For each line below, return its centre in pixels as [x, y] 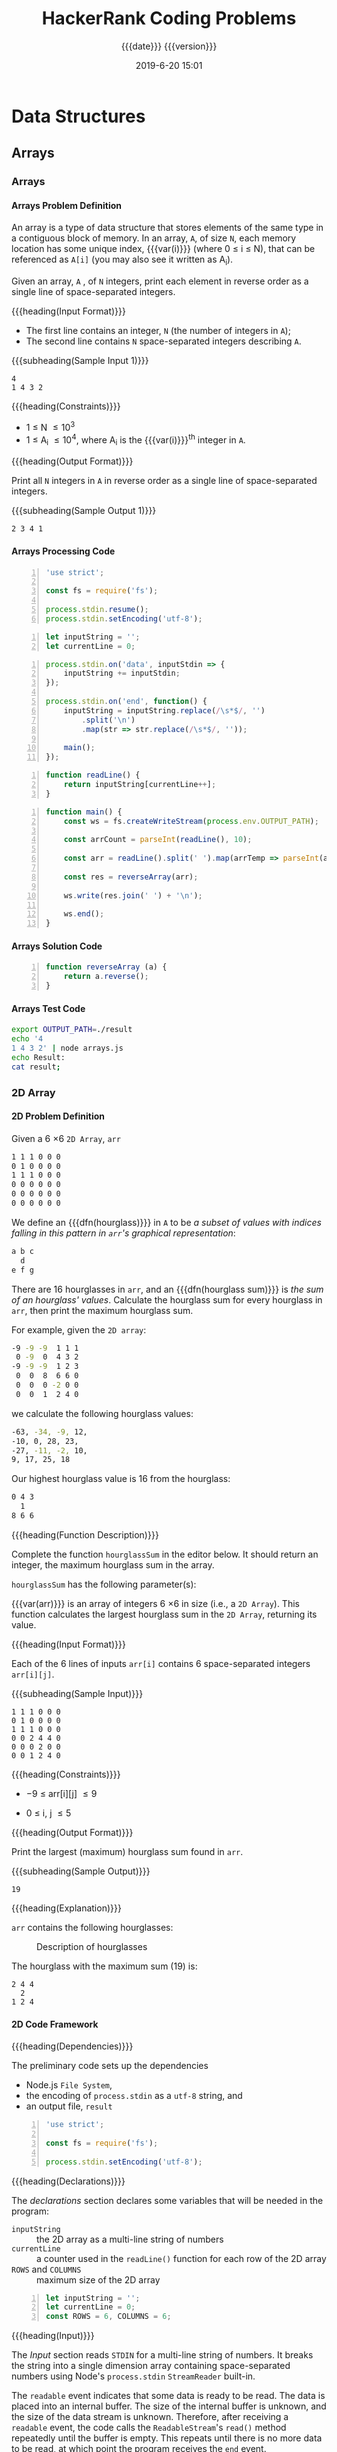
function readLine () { [93, 775]
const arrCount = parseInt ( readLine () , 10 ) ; [158, 840]
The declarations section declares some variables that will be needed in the [167, 2200]
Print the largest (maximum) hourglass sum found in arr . [127, 1851]
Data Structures [78, 116]
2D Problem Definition [58, 1116]
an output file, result [69, 2106]
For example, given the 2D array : [79, 1329]
